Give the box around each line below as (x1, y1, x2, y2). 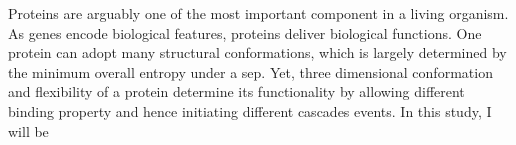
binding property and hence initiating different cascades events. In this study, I (8, 100, 492, 121)
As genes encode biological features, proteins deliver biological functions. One (8, 22, 482, 43)
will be (8, 120, 49, 141)
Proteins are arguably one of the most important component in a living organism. (8, 3, 509, 23)
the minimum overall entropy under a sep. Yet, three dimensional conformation (8, 61, 493, 82)
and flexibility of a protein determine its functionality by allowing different (8, 81, 465, 102)
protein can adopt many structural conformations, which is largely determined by (8, 42, 507, 63)
